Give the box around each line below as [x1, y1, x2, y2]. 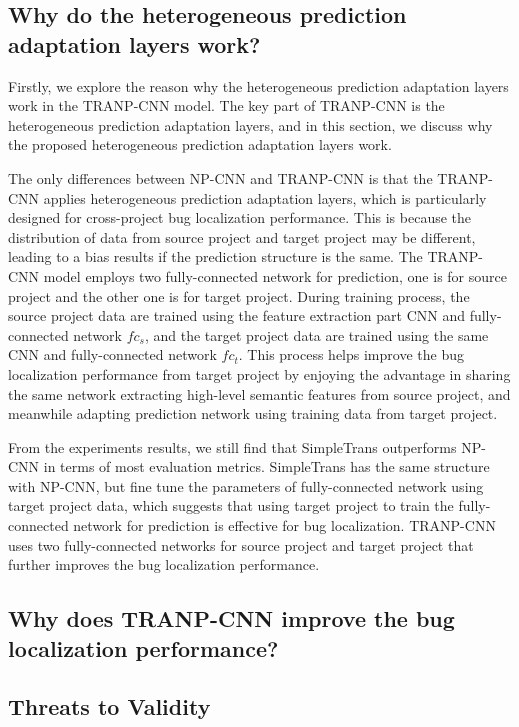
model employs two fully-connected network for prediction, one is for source [43, 265, 507, 286]
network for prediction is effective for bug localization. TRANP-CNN [73, 515, 496, 536]
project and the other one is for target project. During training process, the [8, 285, 470, 306]
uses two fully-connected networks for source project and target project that [8, 534, 474, 555]
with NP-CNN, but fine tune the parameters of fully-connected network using [8, 475, 484, 496]
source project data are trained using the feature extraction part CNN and [8, 305, 466, 326]
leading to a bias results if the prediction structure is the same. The [8, 246, 423, 267]
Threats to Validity [8, 691, 211, 722]
